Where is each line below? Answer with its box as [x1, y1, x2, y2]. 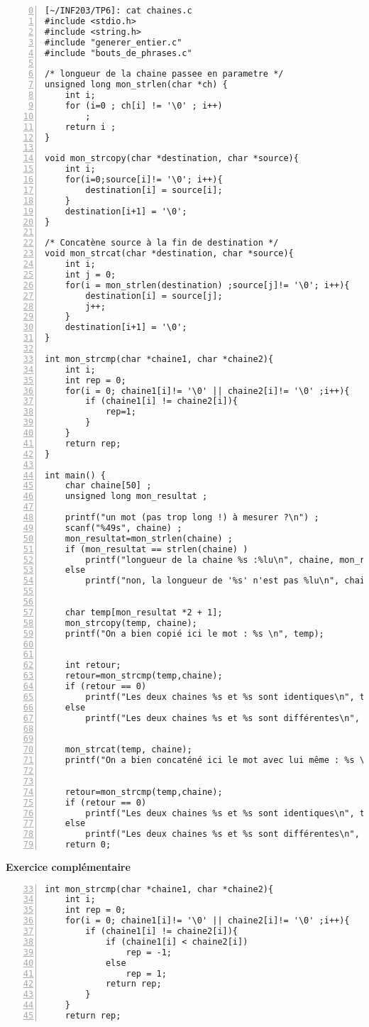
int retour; [65, 660, 121, 671]
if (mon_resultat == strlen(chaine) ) [65, 544, 248, 554]
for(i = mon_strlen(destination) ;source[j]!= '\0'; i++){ [65, 280, 350, 290]
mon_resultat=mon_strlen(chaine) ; [65, 533, 233, 544]
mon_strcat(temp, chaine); [65, 745, 192, 755]
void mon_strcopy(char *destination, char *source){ [45, 153, 299, 164]
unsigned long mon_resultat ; [65, 491, 208, 502]
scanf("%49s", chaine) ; [65, 522, 182, 533]
